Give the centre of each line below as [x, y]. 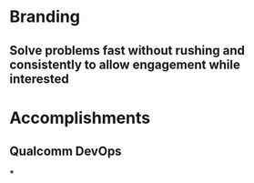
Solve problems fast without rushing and [127, 51]
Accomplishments [80, 118]
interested [40, 79]
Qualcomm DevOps [66, 152]
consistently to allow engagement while [125, 64]
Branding [45, 17]
